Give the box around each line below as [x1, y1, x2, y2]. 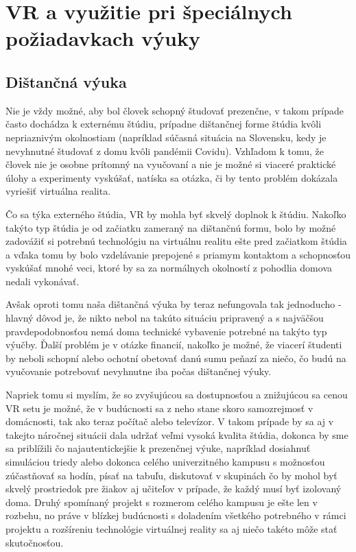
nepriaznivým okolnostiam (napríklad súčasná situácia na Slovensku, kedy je [5, 130, 327, 144]
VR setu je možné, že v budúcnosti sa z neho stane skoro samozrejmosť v [5, 400, 313, 415]
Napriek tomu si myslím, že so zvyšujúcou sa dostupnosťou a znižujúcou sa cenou [5, 387, 348, 402]
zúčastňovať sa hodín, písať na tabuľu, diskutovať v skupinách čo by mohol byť [5, 468, 337, 482]
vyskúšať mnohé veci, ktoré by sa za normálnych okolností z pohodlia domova [5, 261, 332, 275]
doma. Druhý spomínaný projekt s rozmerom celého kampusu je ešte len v [5, 494, 318, 509]
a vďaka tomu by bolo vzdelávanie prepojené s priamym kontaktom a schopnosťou [5, 247, 351, 261]
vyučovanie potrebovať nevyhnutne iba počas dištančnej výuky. [5, 364, 272, 379]
